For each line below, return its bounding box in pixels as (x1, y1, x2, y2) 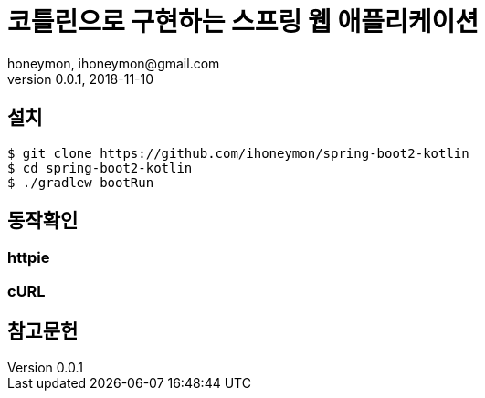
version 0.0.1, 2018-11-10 (7, 70, 154, 87)
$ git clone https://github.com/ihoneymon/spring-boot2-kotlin (7, 145, 469, 161)
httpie (7, 248, 50, 267)
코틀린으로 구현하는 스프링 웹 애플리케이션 (7, 6, 479, 37)
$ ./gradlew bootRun (7, 174, 154, 190)
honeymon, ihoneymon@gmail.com (7, 55, 220, 71)
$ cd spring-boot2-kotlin (7, 160, 193, 175)
